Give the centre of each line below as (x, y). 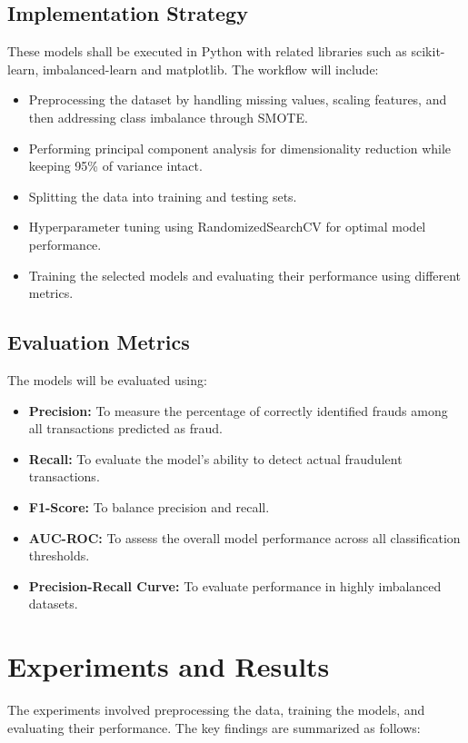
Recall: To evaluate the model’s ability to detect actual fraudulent (215, 458)
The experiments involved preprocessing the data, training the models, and (216, 709)
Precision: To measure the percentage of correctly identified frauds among (238, 410)
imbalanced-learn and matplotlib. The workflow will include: (210, 69)
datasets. (53, 604)
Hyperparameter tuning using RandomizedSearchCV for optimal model (227, 227)
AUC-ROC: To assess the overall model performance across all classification (244, 537)
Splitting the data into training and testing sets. (163, 196)
